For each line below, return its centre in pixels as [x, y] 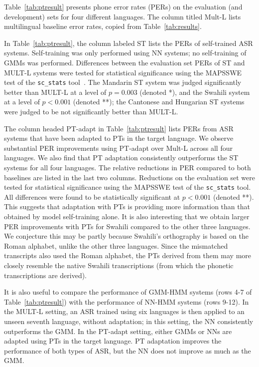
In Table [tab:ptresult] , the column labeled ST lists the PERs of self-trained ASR [129, 43]
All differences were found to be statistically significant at [92, 196]
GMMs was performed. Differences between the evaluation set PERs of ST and [125, 62]
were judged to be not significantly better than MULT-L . [91, 111]
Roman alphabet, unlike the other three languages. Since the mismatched [116, 245]
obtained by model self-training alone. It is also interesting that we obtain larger [127, 216]
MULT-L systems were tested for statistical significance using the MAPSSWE [123, 72]
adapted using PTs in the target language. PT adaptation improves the [113, 341]
